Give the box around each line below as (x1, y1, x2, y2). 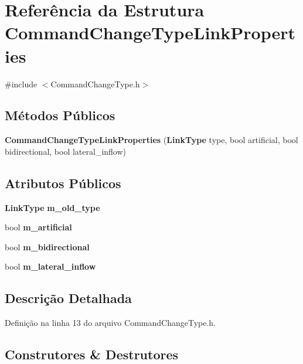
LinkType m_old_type (5, 201, 100, 213)
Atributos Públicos (5, 174, 121, 192)
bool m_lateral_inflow (5, 260, 96, 273)
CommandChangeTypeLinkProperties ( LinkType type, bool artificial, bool (5, 134, 298, 146)
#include (5, 77, 38, 90)
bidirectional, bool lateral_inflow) (5, 145, 127, 157)
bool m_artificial (5, 221, 72, 233)
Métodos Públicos (5, 106, 115, 124)
